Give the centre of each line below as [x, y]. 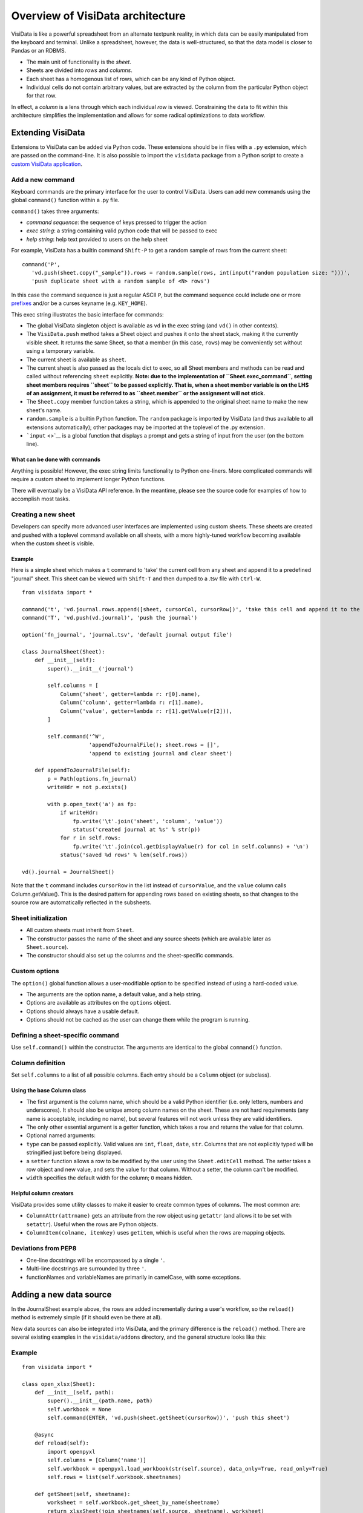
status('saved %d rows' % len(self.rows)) [124, 855]
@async [44, 1435]
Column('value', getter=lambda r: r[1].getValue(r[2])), [146, 711]
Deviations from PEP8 [44, 1248]
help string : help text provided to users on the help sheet [97, 239]
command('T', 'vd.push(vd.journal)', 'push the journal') [110, 618]
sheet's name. [44, 410]
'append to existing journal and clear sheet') [161, 753]
